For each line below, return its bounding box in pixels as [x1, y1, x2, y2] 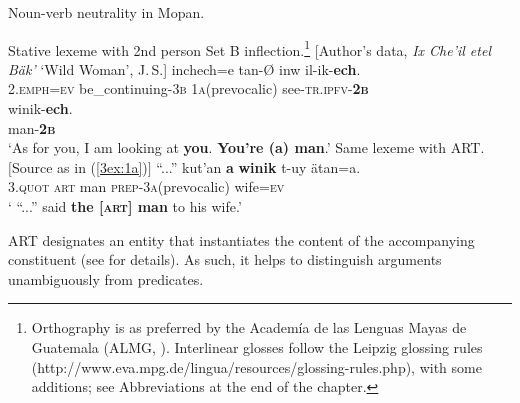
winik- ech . [8, 98, 73, 119]
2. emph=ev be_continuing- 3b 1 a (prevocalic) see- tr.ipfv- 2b [8, 78, 369, 99]
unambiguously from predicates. [8, 268, 204, 289]
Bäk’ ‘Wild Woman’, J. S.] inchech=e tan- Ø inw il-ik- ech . [8, 58, 361, 79]
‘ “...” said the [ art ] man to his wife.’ [8, 196, 242, 216]
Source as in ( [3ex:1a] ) [11, 156, 148, 177]
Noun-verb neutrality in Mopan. [8, 2, 205, 22]
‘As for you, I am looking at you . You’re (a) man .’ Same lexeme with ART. [8, 137, 485, 158]
